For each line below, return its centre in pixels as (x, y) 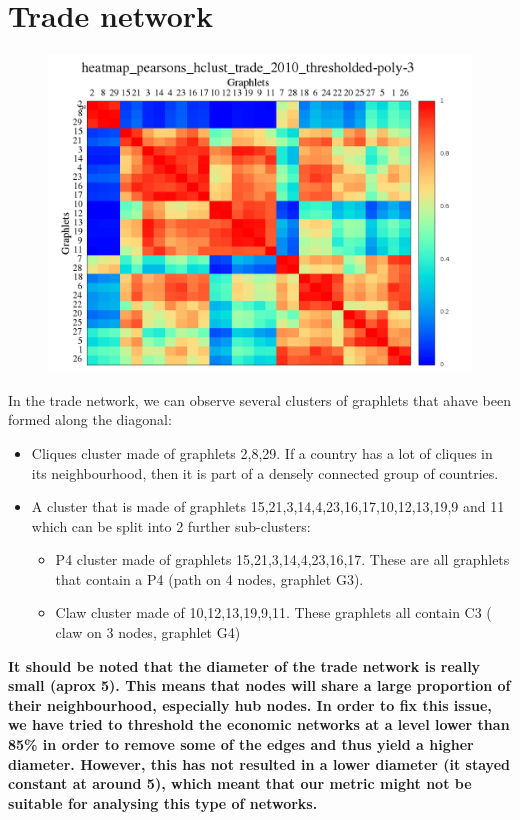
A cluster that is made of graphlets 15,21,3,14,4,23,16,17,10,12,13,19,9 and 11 (268, 506)
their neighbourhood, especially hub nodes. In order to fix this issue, (250, 704)
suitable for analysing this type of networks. (163, 802)
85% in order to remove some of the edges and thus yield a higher (241, 744)
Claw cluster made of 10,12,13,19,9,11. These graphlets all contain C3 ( (273, 612)
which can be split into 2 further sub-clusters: (171, 525)
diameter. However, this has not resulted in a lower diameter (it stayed (259, 763)
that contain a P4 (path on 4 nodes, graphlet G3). (209, 578)
